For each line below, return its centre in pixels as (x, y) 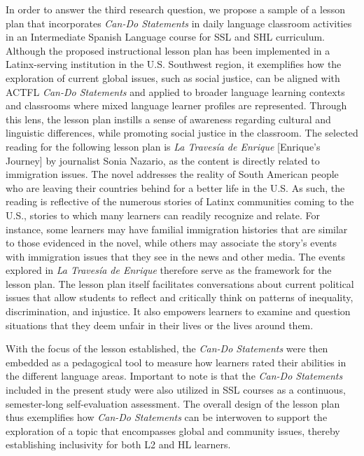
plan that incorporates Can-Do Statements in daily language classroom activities (179, 23)
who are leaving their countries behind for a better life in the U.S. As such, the (175, 187)
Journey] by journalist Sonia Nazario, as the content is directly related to (163, 160)
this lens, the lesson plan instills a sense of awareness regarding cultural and (168, 119)
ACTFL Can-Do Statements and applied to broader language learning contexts (175, 91)
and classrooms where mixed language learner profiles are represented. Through (176, 105)
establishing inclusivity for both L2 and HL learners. (118, 444)
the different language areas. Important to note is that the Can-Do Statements (174, 376)
